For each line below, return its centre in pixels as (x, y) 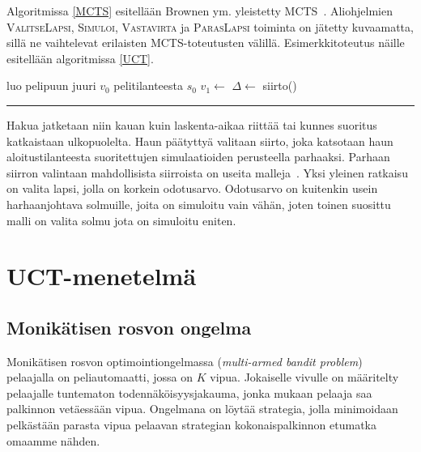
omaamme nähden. (53, 440)
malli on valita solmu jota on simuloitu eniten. (121, 220)
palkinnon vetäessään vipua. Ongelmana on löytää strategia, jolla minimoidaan (202, 409)
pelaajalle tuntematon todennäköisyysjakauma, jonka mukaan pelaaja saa (189, 392)
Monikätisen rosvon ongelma (129, 327)
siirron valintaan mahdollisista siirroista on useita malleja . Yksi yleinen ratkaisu (207, 172)
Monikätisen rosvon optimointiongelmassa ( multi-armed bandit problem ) (185, 361)
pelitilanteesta (149, 85)
